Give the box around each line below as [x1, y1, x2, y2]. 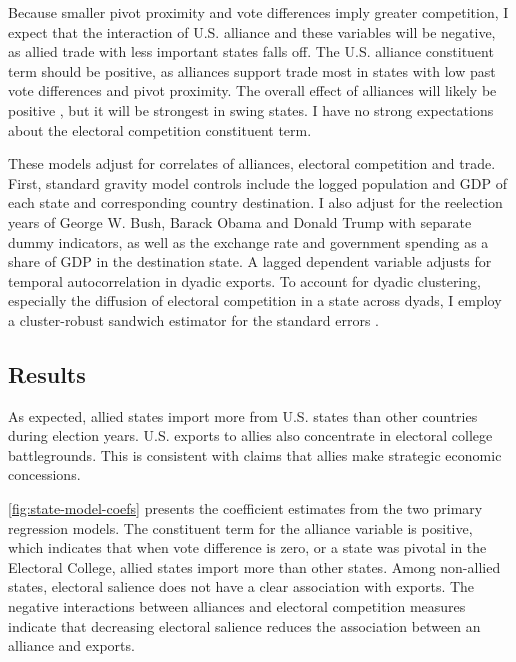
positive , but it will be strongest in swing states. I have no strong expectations [8, 99, 494, 120]
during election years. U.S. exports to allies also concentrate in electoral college [8, 425, 493, 446]
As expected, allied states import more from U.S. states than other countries [8, 405, 478, 426]
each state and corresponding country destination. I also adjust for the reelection [8, 192, 503, 213]
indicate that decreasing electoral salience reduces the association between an [8, 615, 481, 636]
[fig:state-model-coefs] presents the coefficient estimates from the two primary [8, 498, 483, 519]
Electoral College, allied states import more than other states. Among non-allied [8, 556, 501, 577]
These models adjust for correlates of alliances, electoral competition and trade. [8, 153, 496, 174]
